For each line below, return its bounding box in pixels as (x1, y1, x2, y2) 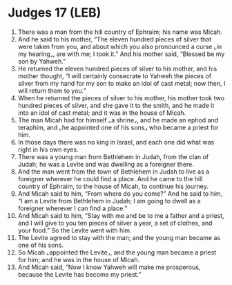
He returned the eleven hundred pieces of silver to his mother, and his (17, 64, 217, 73)
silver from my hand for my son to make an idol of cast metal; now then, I (17, 79, 226, 87)
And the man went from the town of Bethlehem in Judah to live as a (17, 167, 210, 176)
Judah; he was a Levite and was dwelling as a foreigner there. (17, 160, 194, 168)
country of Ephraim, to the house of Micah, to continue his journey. (17, 182, 209, 190)
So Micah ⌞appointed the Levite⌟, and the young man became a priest (17, 248, 217, 257)
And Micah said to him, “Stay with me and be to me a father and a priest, (17, 211, 224, 219)
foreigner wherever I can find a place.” (17, 204, 128, 212)
